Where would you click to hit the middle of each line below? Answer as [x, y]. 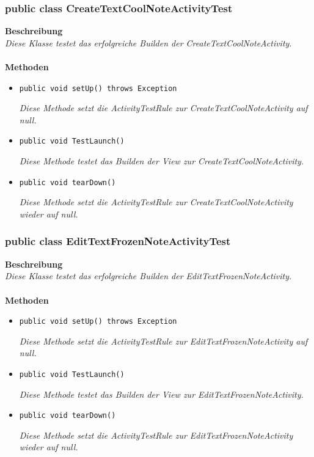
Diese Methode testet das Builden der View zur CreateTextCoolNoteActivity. [162, 161]
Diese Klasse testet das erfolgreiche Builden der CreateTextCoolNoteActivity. [148, 42]
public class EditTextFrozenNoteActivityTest [118, 241]
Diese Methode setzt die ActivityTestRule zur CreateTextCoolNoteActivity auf [163, 108]
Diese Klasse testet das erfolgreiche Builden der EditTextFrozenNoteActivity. [148, 276]
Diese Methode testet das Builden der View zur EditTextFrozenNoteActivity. [161, 394]
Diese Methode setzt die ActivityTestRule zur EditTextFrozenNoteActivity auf [163, 341]
